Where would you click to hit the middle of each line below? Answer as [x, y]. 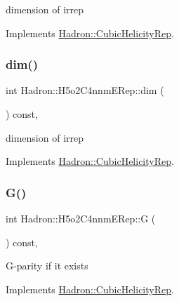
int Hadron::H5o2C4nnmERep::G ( [81, 218]
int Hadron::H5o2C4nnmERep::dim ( [85, 90]
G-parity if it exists [47, 266]
